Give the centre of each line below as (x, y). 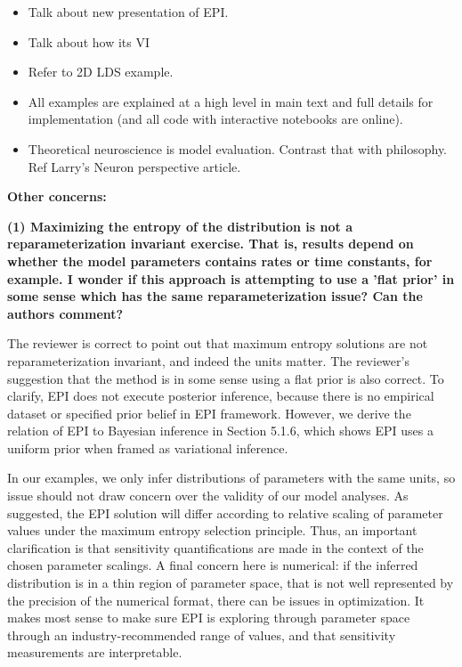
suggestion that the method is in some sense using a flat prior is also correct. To (226, 378)
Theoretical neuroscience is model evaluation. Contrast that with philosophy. (238, 148)
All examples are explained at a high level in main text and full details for (231, 101)
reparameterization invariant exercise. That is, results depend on (211, 244)
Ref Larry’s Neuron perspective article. (134, 166)
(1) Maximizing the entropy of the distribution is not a (180, 226)
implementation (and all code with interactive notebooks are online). (215, 119)
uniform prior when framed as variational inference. (148, 447)
